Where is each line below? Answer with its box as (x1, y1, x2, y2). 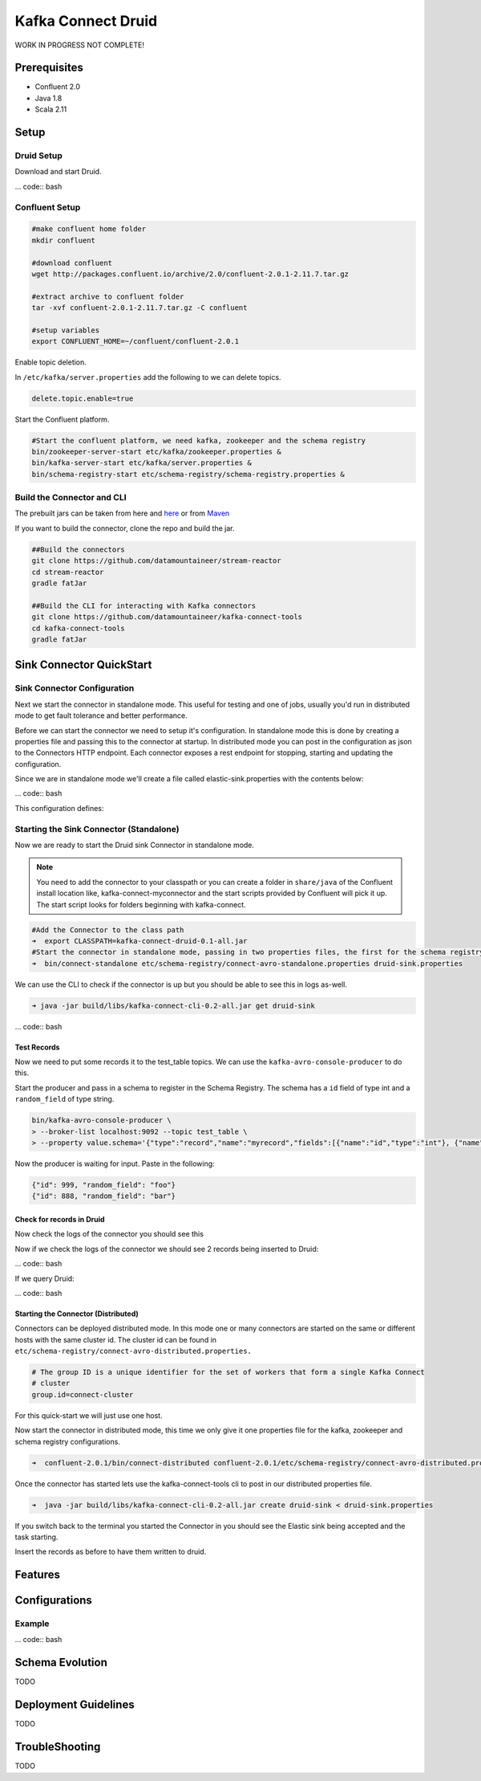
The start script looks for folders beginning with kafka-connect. (36, 899, 246, 909)
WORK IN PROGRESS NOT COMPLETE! (14, 40, 144, 50)
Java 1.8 (34, 93, 63, 103)
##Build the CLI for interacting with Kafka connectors (31, 601, 257, 610)
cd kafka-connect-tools (31, 623, 126, 633)
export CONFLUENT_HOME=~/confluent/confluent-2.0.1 (31, 337, 240, 346)
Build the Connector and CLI (14, 492, 127, 503)
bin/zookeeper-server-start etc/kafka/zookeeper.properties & (31, 446, 281, 456)
